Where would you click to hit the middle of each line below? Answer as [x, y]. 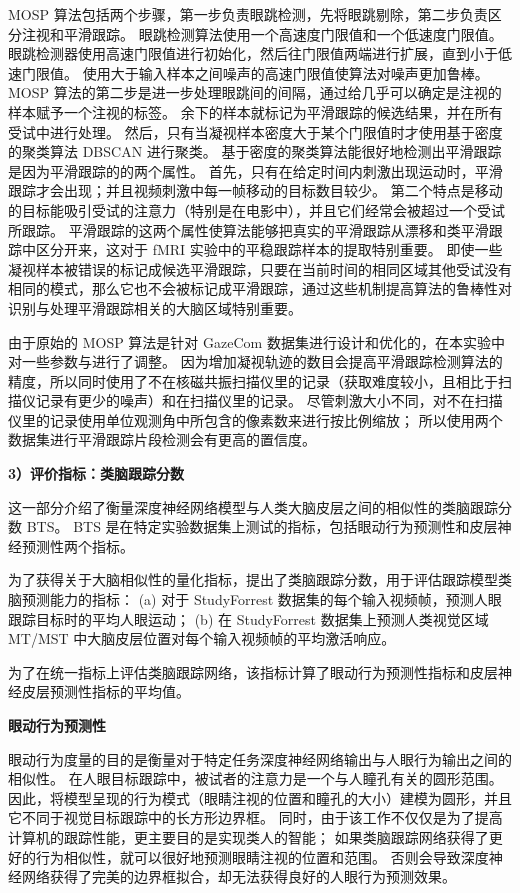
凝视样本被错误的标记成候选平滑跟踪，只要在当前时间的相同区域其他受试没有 [260, 268]
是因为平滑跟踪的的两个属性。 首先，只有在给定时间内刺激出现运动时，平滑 [255, 170]
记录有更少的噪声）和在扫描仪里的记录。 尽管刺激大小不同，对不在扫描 [269, 400]
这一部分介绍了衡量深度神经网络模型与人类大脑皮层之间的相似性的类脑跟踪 [253, 506]
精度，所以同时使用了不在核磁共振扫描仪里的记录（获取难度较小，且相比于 [253, 380]
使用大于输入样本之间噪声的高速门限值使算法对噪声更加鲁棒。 [285, 72]
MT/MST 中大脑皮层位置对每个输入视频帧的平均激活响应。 [202, 638]
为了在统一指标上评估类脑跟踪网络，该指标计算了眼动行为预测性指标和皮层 [253, 671]
